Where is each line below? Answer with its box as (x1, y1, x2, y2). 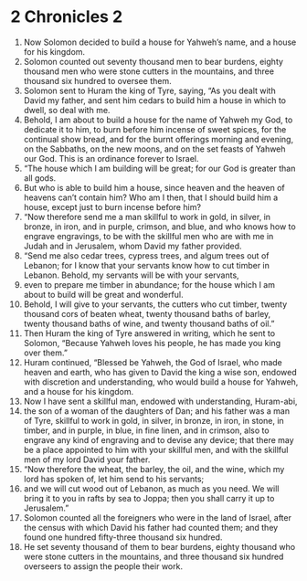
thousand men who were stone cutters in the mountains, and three (23, 66, 275, 77)
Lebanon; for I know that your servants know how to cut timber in (23, 259, 270, 270)
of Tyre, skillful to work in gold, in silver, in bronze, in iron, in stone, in (23, 415, 284, 426)
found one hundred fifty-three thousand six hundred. (23, 532, 223, 543)
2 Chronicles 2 (10, 6, 123, 27)
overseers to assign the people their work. (23, 560, 184, 572)
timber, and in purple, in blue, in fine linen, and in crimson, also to (23, 425, 270, 436)
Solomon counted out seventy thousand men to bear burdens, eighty (23, 56, 284, 67)
